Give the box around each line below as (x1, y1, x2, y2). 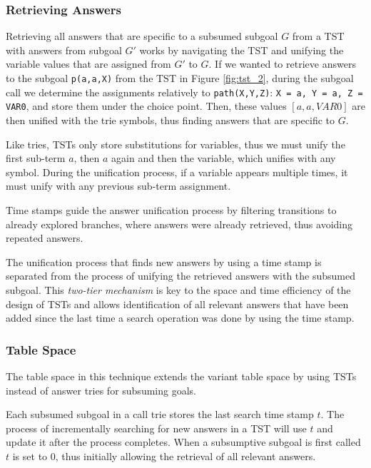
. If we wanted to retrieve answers (208, 56, 356, 71)
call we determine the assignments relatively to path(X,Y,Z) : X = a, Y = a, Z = (6, 84, 363, 99)
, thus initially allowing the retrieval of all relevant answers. (55, 448, 316, 463)
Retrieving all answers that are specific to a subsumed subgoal (6, 29, 278, 44)
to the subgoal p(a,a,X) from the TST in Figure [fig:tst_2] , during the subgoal (6, 71, 354, 85)
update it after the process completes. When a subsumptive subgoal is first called (6, 434, 361, 449)
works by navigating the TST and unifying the (139, 42, 344, 57)
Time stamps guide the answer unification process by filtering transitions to (6, 202, 337, 217)
